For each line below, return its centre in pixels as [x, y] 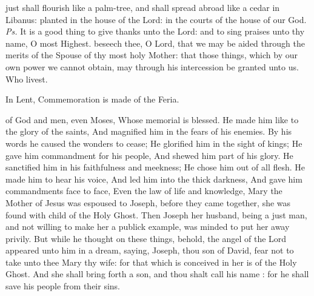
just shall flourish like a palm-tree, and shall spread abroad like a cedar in [143, 7]
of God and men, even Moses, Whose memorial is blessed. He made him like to [152, 119]
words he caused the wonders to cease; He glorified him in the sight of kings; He [154, 143]
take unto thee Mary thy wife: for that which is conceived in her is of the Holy [151, 262]
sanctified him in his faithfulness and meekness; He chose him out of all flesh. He [155, 167]
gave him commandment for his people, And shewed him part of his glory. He [149, 155]
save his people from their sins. [63, 286]
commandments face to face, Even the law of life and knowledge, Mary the [144, 191]
